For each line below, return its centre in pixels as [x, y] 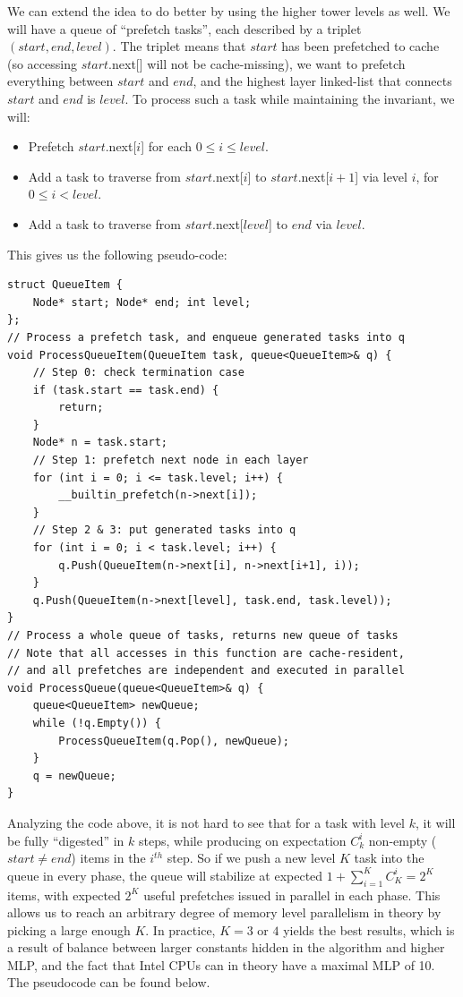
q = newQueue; [74, 775]
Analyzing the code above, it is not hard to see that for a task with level [206, 822]
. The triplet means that [179, 46]
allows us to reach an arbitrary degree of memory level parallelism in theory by [224, 912]
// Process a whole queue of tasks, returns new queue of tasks [203, 635]
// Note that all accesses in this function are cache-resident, [206, 653]
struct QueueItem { [65, 285]
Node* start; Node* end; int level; [142, 302]
